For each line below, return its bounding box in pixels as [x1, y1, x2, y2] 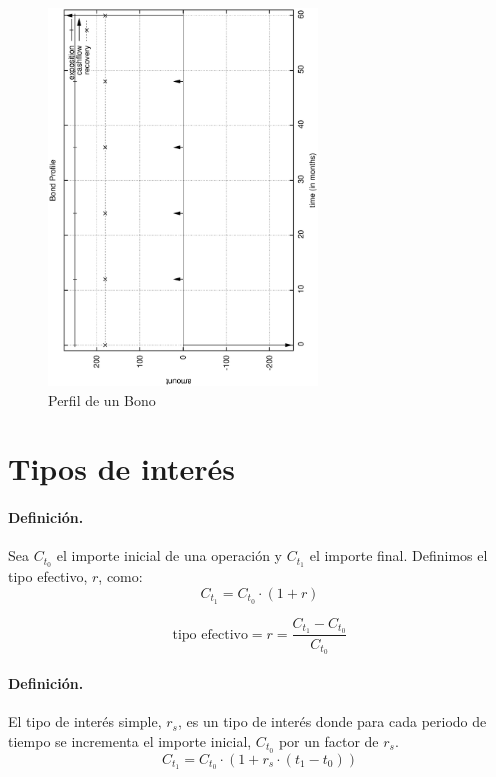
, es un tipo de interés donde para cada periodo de [178, 711, 487, 732]
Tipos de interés [8, 448, 235, 489]
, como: [98, 566, 143, 587]
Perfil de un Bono [48, 389, 156, 410]
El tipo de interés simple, [8, 711, 162, 732]
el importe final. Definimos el [309, 545, 488, 566]
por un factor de [278, 730, 379, 751]
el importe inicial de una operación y [56, 545, 282, 566]
